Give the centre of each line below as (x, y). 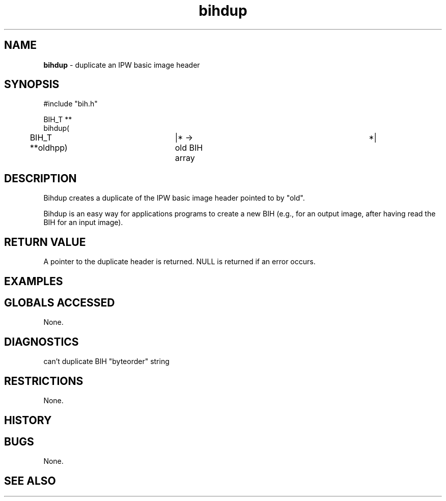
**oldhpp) (49, 148)
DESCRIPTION (40, 178)
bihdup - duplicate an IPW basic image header (122, 65)
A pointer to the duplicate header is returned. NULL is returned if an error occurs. (179, 262)
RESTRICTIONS (44, 381)
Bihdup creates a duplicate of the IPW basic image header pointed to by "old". (174, 198)
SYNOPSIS (32, 85)
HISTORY (28, 420)
